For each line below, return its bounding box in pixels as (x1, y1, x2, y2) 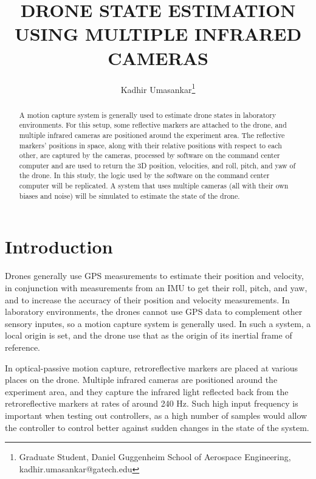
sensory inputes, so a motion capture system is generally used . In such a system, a (5, 317, 311, 329)
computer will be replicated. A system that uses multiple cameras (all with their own (19, 181, 289, 191)
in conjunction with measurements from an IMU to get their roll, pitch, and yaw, (5, 281, 307, 294)
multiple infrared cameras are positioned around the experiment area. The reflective (19, 129, 285, 140)
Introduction (5, 234, 113, 259)
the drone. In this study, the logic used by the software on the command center (19, 170, 270, 181)
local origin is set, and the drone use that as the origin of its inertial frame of (5, 329, 292, 342)
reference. (5, 340, 41, 353)
